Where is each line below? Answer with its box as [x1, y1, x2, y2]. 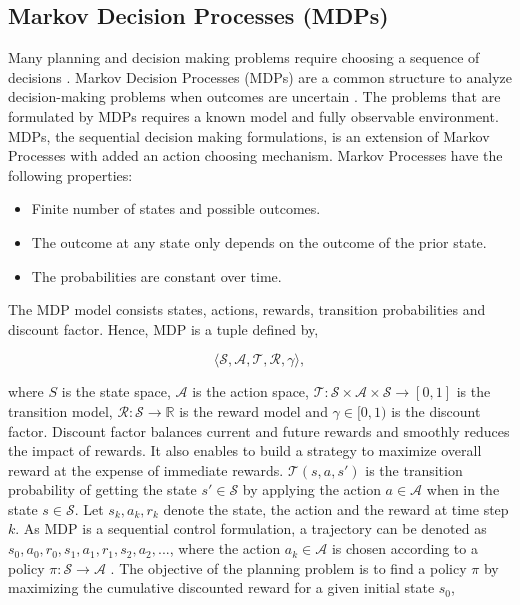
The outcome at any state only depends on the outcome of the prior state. [31, 231, 487, 252]
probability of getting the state [8, 479, 197, 500]
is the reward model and [179, 400, 328, 421]
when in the [426, 479, 500, 500]
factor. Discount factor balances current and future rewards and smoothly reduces [8, 420, 510, 441]
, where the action [169, 538, 281, 559]
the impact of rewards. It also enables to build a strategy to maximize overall [8, 440, 482, 461]
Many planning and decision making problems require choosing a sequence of [8, 47, 480, 68]
